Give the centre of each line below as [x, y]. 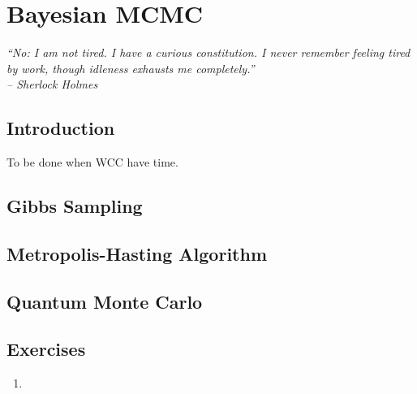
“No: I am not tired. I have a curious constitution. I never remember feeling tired [208, 52]
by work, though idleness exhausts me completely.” [131, 68]
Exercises [46, 349]
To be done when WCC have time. [92, 162]
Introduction [61, 128]
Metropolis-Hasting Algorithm [137, 253]
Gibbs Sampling [75, 206]
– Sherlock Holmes [52, 84]
